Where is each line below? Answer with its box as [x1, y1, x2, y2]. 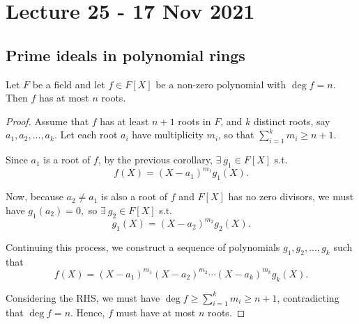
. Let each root [54, 127, 118, 142]
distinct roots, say [253, 113, 330, 128]
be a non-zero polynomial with [155, 76, 287, 91]
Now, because [6, 189, 63, 204]
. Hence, [70, 305, 105, 320]
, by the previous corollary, [98, 152, 213, 167]
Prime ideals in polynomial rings [6, 44, 245, 65]
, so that [218, 127, 254, 142]
